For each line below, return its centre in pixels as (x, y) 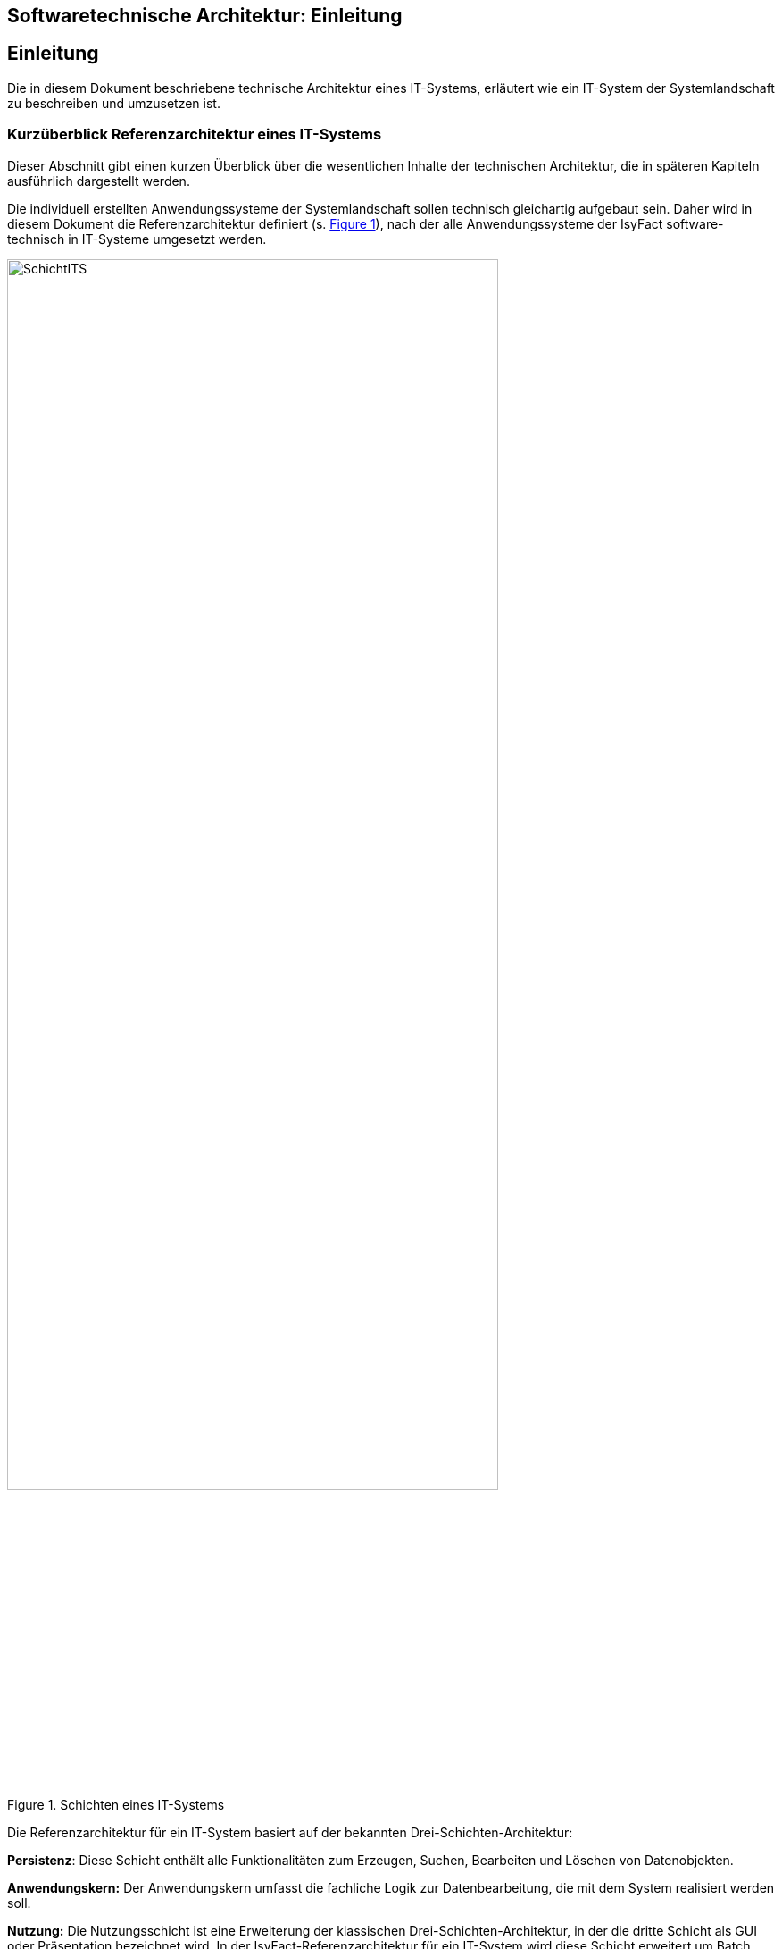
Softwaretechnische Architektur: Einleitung (205, 16)
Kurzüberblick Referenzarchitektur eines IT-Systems (195, 134)
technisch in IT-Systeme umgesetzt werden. (137, 239)
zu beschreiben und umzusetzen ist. (114, 103)
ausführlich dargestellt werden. (99, 181)
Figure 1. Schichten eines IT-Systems (116, 1805)
